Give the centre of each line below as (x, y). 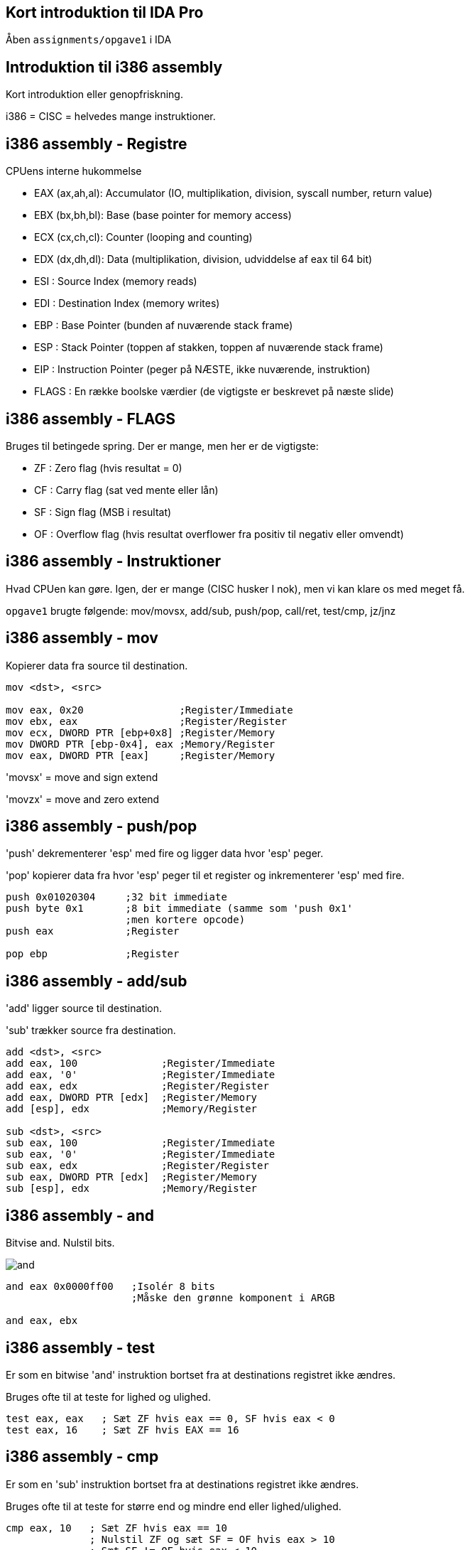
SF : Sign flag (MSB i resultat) (103, 512)
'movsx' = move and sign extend (82, 777)
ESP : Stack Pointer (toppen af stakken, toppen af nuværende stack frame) (209, 348)
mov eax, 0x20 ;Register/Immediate (149, 710)
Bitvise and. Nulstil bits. (60, 1243)
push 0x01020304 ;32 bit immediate (116, 897)
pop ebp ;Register (93, 954)
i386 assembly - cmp (82, 1457)
